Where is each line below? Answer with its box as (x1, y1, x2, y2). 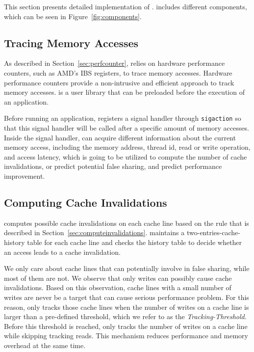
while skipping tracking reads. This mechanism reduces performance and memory (4, 330, 248, 341)
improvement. (4, 170, 45, 181)
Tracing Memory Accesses (4, 35, 139, 50)
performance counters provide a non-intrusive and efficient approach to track (4, 77, 234, 87)
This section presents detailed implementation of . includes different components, (4, 1, 247, 11)
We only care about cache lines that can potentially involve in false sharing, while (4, 263, 250, 273)
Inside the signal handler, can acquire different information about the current (4, 132, 236, 142)
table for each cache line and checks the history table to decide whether (27, 237, 242, 247)
